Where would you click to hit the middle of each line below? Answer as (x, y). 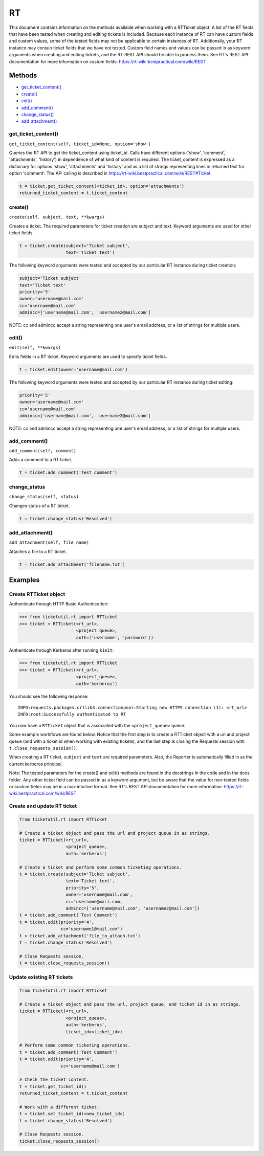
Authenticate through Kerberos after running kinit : (61, 650)
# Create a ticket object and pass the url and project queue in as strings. (115, 833)
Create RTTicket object (37, 594)
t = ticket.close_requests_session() (65, 963)
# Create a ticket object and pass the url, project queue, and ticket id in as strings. (130, 1004)
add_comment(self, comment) (43, 451)
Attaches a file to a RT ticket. (38, 551)
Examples (24, 580)
